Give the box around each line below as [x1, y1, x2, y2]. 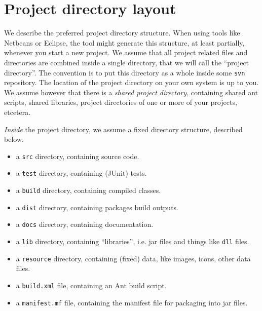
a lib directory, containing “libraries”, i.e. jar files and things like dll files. [16, 236, 249, 246]
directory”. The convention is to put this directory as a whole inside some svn [4, 67, 245, 77]
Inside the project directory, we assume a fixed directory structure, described [4, 124, 243, 134]
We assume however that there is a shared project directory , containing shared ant [4, 87, 258, 97]
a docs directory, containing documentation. [16, 219, 154, 229]
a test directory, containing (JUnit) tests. [16, 168, 147, 178]
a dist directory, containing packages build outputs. [16, 202, 178, 212]
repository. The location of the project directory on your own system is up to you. [4, 77, 259, 88]
